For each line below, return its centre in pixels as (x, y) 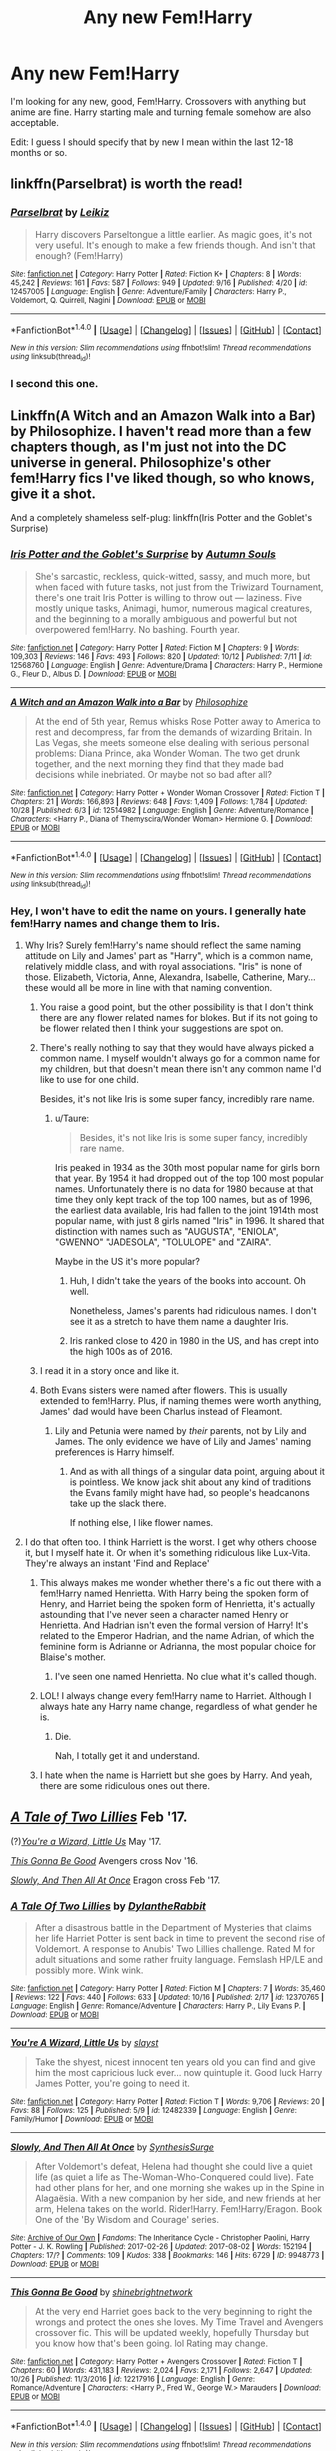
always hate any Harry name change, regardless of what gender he (178, 1706)
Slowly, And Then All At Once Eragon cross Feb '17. (115, 1880)
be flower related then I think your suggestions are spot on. (161, 1028)
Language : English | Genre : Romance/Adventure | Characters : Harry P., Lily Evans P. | (158, 2006)
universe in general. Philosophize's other (141, 462)
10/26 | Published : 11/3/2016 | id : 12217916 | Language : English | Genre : (133, 2379)
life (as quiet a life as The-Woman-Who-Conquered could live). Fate (174, 2177)
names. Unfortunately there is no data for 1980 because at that (184, 1188)
